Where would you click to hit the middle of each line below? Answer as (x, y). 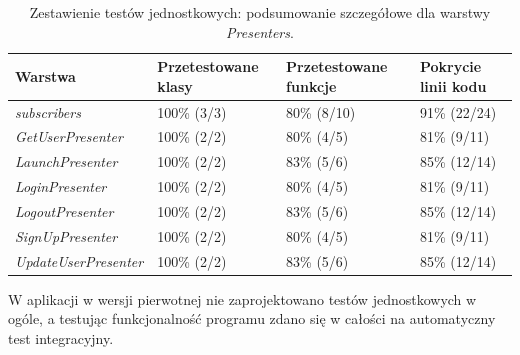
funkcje (311, 85)
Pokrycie (450, 66)
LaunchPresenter (66, 161)
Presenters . (260, 31)
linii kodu (453, 85)
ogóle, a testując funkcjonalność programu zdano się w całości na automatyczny (252, 318)
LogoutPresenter (64, 211)
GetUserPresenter (69, 136)
